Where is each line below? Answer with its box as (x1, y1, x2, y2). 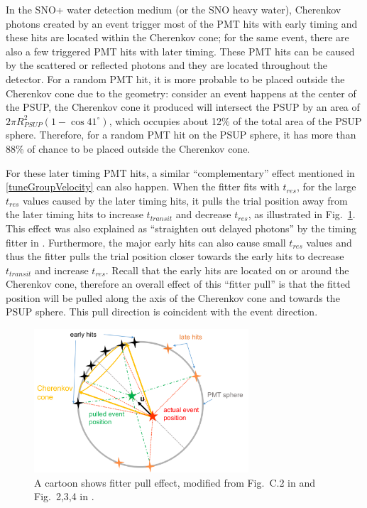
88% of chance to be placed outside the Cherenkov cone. (6, 141, 251, 156)
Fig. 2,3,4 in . (34, 489, 94, 504)
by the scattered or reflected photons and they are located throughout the (6, 58, 328, 72)
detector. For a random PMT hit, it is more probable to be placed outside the (6, 71, 345, 86)
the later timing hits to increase (6, 207, 143, 222)
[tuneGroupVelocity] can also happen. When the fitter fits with (6, 179, 280, 194)
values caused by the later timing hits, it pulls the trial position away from (23, 193, 348, 207)
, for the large (296, 179, 356, 194)
